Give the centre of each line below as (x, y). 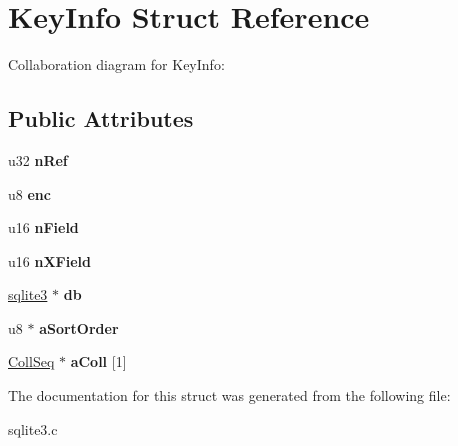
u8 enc (29, 193)
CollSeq (31, 361)
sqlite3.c (33, 428)
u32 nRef (38, 159)
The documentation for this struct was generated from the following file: (229, 395)
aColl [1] (98, 361)
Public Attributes (101, 118)
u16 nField (43, 227)
